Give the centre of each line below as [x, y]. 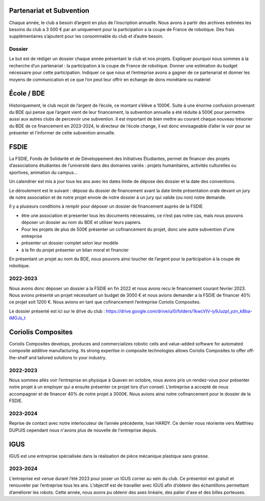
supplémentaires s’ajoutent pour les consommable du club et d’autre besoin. [86, 36]
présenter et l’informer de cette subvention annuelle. [62, 133]
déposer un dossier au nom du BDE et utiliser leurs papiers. [81, 222]
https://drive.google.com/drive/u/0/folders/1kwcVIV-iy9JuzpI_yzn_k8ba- [179, 311]
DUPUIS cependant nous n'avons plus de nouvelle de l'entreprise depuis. [83, 430]
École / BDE [27, 94]
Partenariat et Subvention [49, 11]
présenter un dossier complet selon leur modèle [70, 243]
